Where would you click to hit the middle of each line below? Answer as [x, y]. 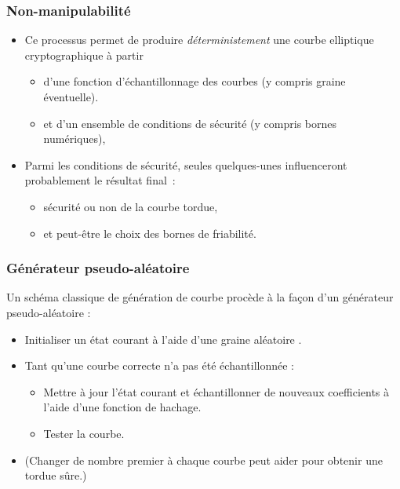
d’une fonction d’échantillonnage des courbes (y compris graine [195, 81]
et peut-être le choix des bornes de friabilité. [150, 233]
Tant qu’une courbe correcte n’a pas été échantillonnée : [159, 365]
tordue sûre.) [56, 475]
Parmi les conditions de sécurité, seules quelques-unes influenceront [186, 164]
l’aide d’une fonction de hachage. [122, 407]
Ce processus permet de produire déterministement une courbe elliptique [199, 40]
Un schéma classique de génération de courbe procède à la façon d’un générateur [200, 297]
